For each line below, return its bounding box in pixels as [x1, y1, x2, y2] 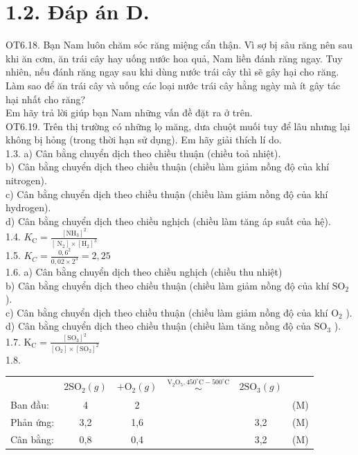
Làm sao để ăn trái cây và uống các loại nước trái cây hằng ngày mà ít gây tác [6, 78, 341, 92]
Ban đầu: [10, 398, 49, 412]
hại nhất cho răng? [6, 91, 86, 106]
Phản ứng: [10, 414, 55, 429]
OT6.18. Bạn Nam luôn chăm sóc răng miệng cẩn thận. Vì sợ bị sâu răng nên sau [6, 37, 353, 52]
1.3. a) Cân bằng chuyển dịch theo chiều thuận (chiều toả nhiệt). [6, 145, 281, 160]
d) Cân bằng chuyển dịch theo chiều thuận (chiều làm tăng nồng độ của [6, 319, 312, 333]
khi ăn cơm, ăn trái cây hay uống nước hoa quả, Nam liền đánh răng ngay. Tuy [6, 51, 343, 65]
